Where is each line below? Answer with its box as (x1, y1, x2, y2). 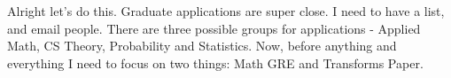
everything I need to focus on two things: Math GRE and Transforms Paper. (7, 53, 424, 72)
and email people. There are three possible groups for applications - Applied (7, 19, 421, 37)
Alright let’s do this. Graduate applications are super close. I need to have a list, (7, 2, 445, 19)
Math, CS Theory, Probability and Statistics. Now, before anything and (7, 36, 397, 55)
